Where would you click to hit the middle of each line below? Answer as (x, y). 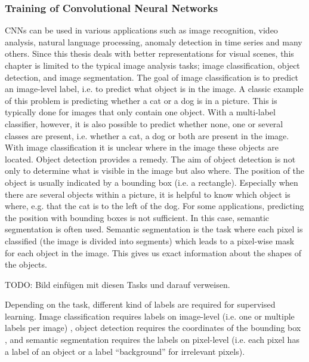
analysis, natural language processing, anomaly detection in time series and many (154, 42)
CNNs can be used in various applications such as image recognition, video (141, 30)
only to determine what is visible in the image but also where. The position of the (155, 171)
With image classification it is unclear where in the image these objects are (142, 147)
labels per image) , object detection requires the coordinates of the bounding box (153, 328)
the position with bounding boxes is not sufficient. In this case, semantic (137, 217)
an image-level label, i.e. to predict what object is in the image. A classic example (154, 89)
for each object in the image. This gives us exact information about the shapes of (153, 252)
